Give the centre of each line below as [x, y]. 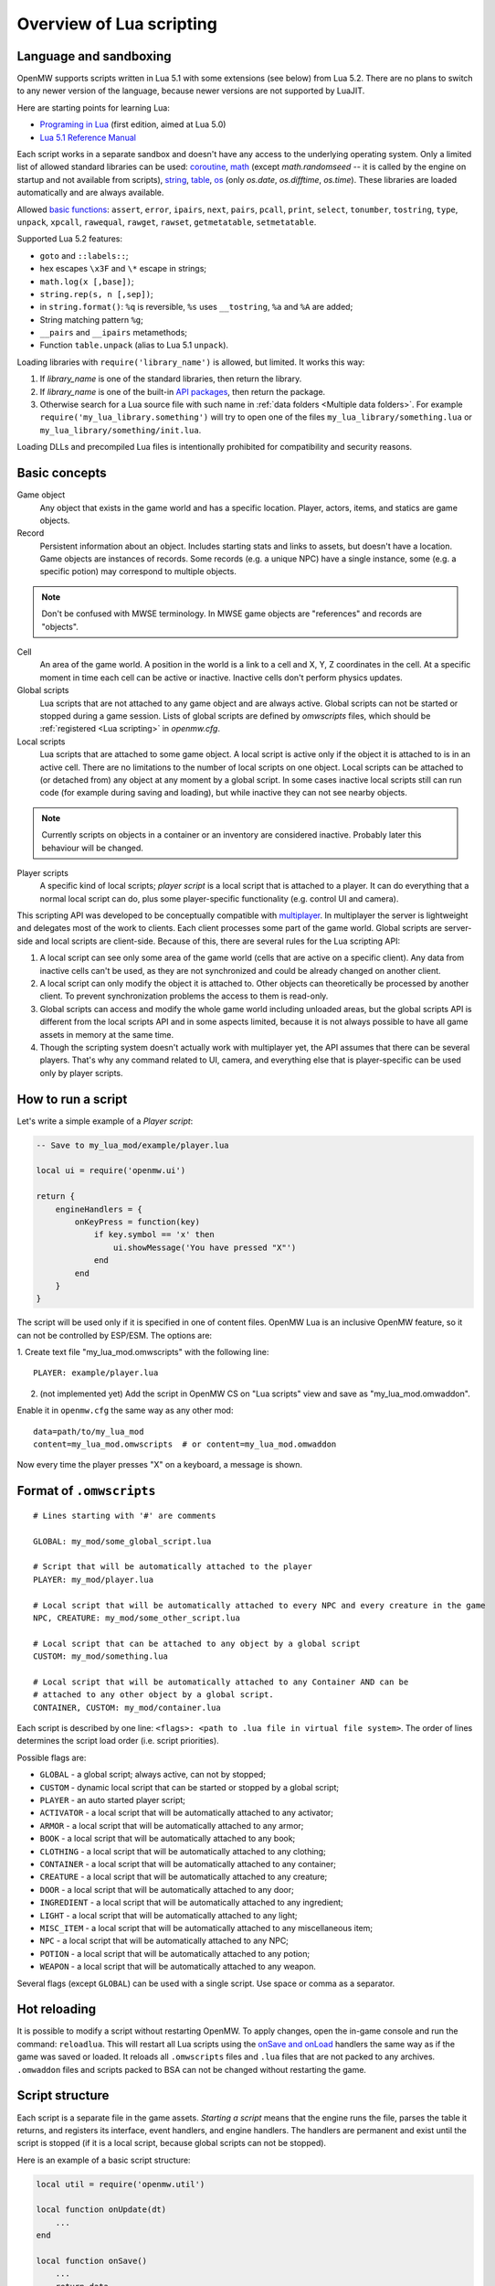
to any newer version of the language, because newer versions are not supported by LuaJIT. [191, 91]
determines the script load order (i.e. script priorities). [118, 1741]
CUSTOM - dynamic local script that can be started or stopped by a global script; [190, 1787]
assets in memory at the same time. [106, 1034]
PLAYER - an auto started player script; [113, 1800]
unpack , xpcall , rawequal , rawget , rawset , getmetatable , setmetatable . [167, 222]
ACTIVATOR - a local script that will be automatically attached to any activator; [186, 1813]
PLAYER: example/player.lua [96, 1373]
